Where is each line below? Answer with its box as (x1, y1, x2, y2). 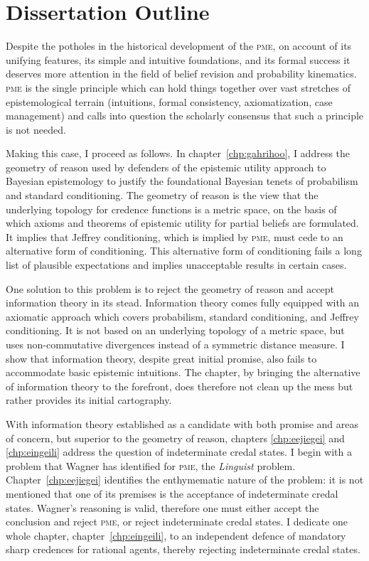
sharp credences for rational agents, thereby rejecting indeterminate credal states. (6, 542, 360, 557)
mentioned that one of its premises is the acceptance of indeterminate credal (6, 486, 338, 501)
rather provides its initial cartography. (6, 392, 172, 407)
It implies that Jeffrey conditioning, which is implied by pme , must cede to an (6, 229, 343, 244)
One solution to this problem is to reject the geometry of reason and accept (6, 281, 335, 296)
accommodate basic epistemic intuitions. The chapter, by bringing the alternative (6, 365, 360, 380)
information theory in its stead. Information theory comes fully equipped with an (6, 295, 360, 310)
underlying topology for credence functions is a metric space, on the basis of (6, 201, 337, 216)
